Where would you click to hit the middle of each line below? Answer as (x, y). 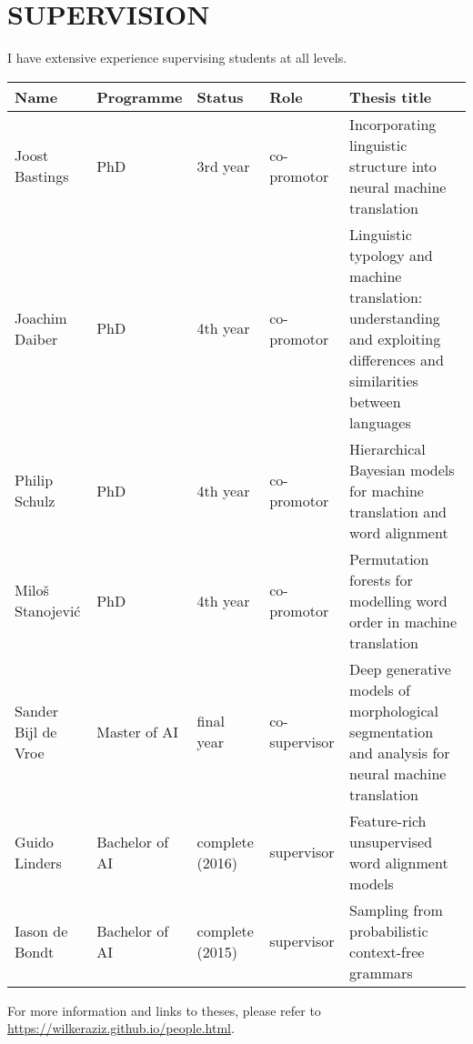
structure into (393, 166)
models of (380, 689)
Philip (34, 480)
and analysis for (400, 752)
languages (380, 422)
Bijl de (36, 731)
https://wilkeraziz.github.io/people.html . (121, 1028)
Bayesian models (402, 469)
